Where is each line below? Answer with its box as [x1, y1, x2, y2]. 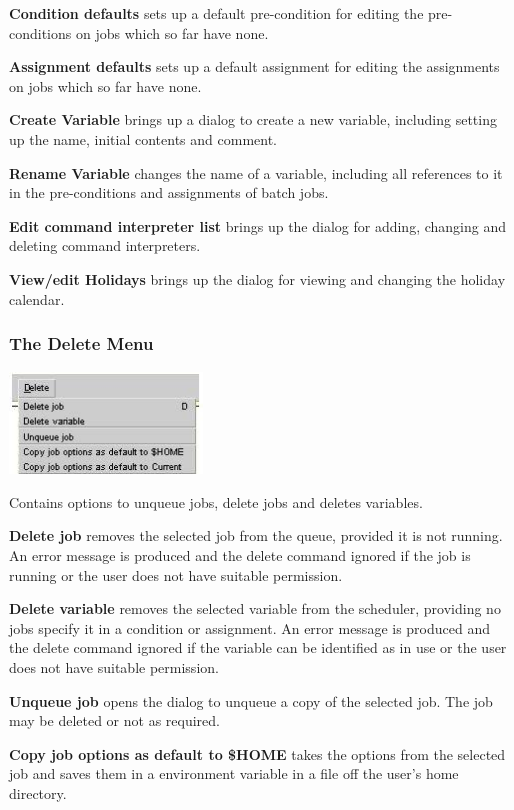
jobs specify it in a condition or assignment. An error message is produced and [9, 617, 491, 638]
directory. [9, 782, 67, 803]
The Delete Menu [9, 331, 154, 356]
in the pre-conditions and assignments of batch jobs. [9, 182, 329, 203]
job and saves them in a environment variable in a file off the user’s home [9, 763, 459, 784]
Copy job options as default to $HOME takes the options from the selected [9, 743, 506, 764]
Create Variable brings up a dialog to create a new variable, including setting [9, 109, 497, 130]
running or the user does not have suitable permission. [9, 564, 343, 585]
